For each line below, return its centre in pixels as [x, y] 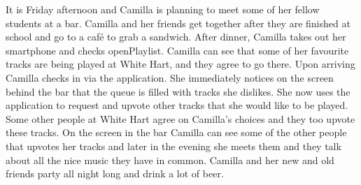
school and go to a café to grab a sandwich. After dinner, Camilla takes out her [176, 37]
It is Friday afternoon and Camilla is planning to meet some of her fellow [163, 9]
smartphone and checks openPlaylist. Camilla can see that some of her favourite [177, 50]
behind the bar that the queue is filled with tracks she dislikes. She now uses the [178, 91]
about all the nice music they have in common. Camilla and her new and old [170, 160]
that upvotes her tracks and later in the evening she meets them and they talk [174, 146]
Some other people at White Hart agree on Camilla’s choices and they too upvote [180, 118]
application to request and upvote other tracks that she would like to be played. [177, 105]
